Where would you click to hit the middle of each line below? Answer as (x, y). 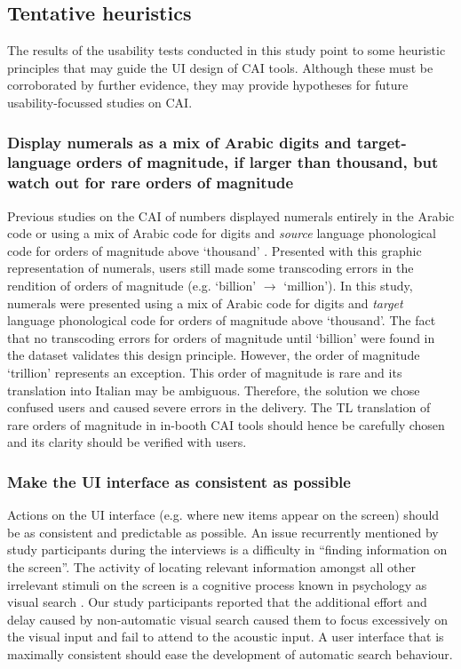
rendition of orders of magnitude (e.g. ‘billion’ (132, 286)
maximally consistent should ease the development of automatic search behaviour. (230, 653)
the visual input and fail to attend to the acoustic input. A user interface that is (226, 637)
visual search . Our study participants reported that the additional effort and (217, 602)
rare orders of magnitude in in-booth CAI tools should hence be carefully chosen (226, 424)
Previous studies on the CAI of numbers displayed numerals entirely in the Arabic (231, 215)
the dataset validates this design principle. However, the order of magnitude (214, 355)
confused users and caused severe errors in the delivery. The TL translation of (219, 407)
